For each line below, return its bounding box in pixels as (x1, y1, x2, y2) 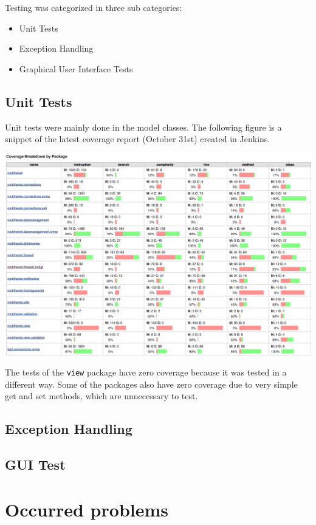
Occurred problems (5, 496, 168, 521)
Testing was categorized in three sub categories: (5, 1, 182, 13)
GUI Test (5, 455, 66, 474)
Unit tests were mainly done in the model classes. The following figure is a (5, 120, 282, 133)
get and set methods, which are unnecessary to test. (5, 389, 198, 402)
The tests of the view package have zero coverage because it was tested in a (5, 366, 287, 379)
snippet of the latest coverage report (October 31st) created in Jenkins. (5, 132, 270, 145)
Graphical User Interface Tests (19, 62, 133, 75)
